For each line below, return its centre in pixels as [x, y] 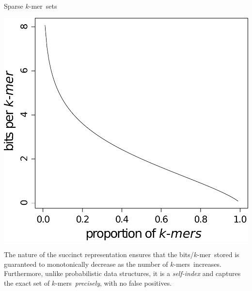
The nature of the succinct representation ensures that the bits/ [99, 254]
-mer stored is [218, 254]
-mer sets [43, 6]
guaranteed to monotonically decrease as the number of [86, 264]
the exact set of [27, 283]
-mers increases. [197, 264]
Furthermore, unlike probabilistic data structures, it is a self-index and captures [122, 273]
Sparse [14, 6]
